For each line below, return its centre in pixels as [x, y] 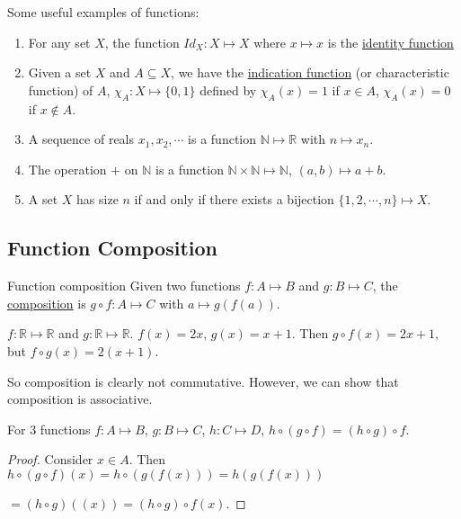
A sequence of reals [81, 139]
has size [98, 199]
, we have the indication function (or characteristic [310, 72]
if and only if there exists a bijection [234, 199]
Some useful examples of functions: [103, 12]
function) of [61, 89]
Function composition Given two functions [124, 286]
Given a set [60, 72]
